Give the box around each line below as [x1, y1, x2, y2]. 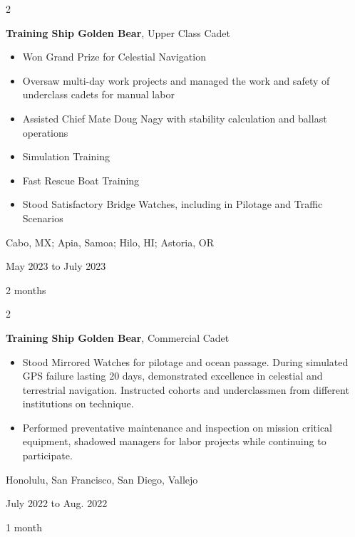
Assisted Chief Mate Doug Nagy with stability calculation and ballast [22, 110, 327, 125]
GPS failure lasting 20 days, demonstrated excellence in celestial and [22, 368, 323, 383]
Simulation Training [22, 149, 110, 164]
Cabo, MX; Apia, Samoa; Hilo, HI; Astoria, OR [6, 234, 214, 249]
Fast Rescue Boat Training [22, 172, 140, 187]
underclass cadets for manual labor [22, 87, 175, 102]
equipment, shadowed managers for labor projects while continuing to [22, 434, 326, 449]
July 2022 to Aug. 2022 [6, 496, 108, 511]
